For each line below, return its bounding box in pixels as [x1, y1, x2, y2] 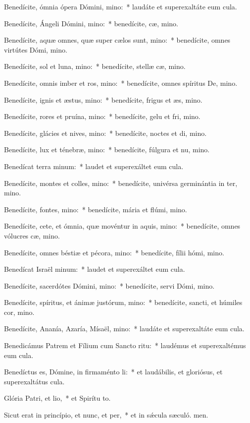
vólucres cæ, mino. [4, 230, 60, 241]
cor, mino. [4, 306, 35, 317]
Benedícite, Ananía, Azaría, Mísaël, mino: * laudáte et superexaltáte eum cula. [4, 323, 245, 334]
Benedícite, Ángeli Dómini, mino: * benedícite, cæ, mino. [4, 18, 178, 28]
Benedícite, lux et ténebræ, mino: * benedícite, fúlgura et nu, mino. [4, 144, 210, 155]
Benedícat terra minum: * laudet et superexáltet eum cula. [4, 161, 184, 171]
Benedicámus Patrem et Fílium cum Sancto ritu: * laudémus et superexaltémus [4, 340, 246, 351]
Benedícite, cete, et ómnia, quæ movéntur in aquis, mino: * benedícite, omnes [4, 221, 241, 231]
